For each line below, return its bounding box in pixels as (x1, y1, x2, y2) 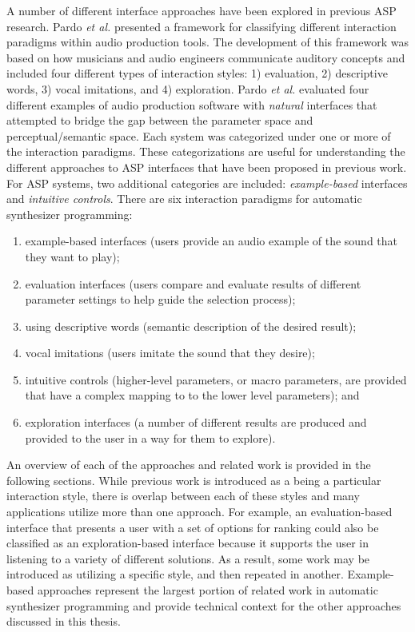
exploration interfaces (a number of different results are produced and (25, 414, 367, 431)
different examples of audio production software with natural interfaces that (6, 96, 377, 113)
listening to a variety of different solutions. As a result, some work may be (6, 550, 370, 566)
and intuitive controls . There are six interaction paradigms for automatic (6, 190, 362, 207)
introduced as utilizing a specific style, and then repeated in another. (6, 566, 344, 582)
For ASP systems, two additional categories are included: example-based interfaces (6, 174, 408, 191)
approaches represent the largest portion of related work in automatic (37, 582, 378, 598)
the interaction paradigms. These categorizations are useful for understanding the (6, 143, 405, 160)
